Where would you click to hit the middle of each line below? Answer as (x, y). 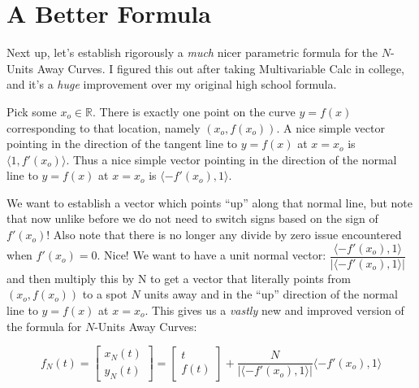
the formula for (44, 326)
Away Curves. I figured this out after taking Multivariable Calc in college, (221, 68)
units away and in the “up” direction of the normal (271, 294)
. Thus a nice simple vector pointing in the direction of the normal (231, 159)
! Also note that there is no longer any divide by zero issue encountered (224, 235)
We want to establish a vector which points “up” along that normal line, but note (210, 202)
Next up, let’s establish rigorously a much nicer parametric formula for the (192, 52)
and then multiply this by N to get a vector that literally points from (179, 278)
